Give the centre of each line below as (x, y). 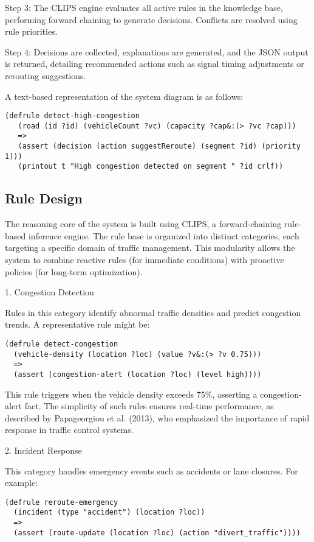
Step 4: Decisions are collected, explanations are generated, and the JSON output (157, 51)
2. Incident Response (43, 450)
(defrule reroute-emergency (62, 502)
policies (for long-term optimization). (74, 271)
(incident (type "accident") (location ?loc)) (109, 512)
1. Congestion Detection (49, 292)
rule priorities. (31, 31)
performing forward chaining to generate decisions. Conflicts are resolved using (151, 19)
